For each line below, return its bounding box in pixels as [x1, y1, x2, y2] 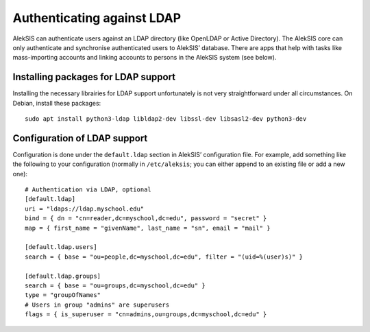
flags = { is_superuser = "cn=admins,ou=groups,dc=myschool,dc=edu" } [25, 311, 267, 318]
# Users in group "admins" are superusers [25, 300, 170, 309]
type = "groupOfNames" [25, 292, 101, 299]
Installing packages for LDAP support [12, 71, 176, 83]
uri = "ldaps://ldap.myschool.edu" [25, 204, 145, 213]
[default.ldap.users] [25, 244, 97, 251]
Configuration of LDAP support [12, 132, 148, 144]
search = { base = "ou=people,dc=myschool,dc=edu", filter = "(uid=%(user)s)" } [25, 252, 304, 261]
